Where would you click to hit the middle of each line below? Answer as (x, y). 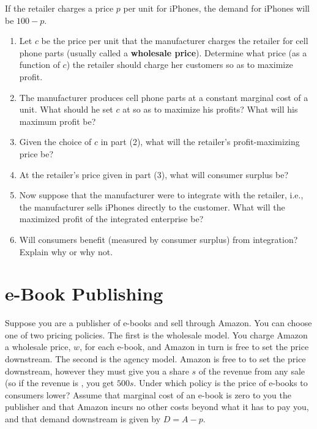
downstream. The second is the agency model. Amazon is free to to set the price (155, 359)
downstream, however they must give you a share (97, 371)
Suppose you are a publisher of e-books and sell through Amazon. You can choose (158, 323)
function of (39, 65)
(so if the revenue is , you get (60, 383)
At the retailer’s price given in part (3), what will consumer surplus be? (154, 174)
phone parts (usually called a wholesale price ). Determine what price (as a (163, 52)
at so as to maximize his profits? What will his (210, 109)
